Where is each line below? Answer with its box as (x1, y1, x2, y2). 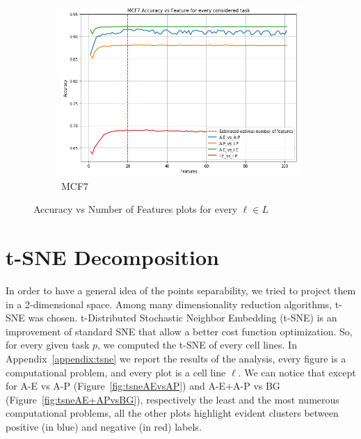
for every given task (6, 337, 90, 352)
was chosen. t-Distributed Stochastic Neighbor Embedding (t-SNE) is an (28, 310, 337, 325)
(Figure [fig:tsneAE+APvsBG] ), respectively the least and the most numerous (6, 392, 339, 406)
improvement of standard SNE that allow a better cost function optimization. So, (6, 324, 353, 338)
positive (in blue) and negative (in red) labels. (6, 419, 202, 433)
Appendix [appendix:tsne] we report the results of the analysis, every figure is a (6, 351, 346, 365)
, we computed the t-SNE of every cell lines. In (97, 337, 297, 352)
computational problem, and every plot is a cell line (6, 365, 226, 379)
